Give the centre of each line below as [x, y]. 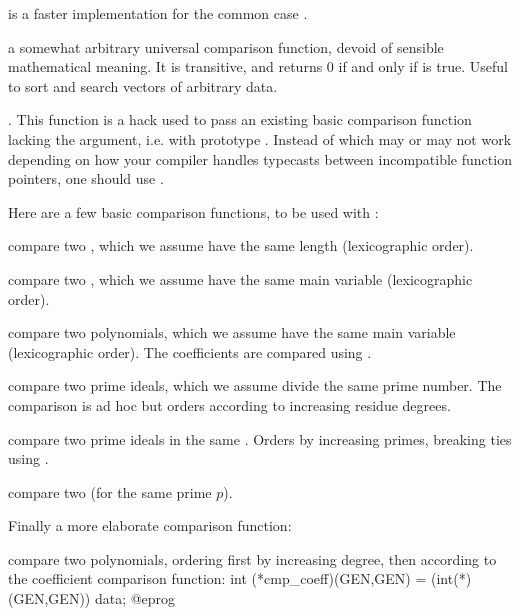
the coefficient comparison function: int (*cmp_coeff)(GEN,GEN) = [217, 578]
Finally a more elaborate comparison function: [150, 525]
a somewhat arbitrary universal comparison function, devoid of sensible [226, 46]
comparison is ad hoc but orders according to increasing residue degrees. [229, 404]
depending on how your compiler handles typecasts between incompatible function [260, 158]
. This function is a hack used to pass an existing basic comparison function [240, 119]
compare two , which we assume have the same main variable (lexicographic [240, 278]
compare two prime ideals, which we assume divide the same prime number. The [255, 385]
